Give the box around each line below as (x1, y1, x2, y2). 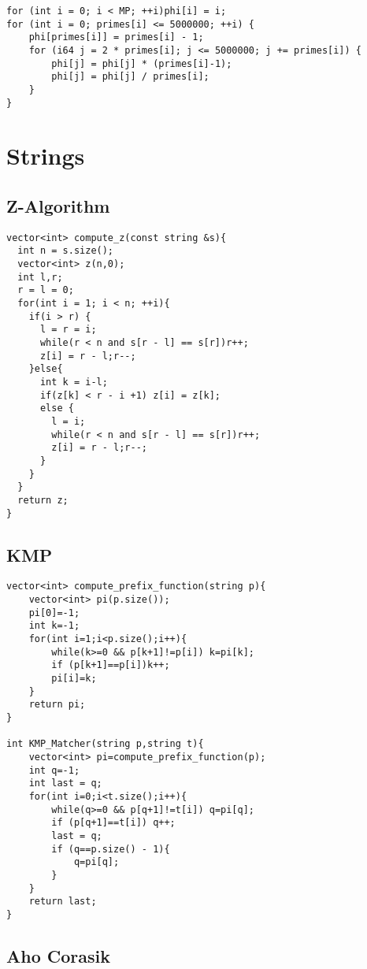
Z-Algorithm (6, 194, 110, 218)
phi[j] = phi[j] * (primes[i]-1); (51, 58, 232, 69)
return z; (17, 494, 69, 506)
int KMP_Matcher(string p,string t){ (6, 738, 204, 750)
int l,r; (17, 271, 63, 283)
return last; (28, 896, 97, 908)
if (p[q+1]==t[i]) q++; (51, 817, 176, 829)
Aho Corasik (6, 943, 110, 967)
